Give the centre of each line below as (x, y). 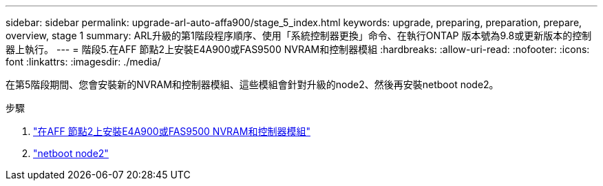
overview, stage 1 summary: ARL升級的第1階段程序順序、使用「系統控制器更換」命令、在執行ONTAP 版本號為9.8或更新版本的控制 (299, 35)
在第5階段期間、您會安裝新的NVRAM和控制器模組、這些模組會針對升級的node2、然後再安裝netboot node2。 (252, 84)
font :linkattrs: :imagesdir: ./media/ (83, 62)
